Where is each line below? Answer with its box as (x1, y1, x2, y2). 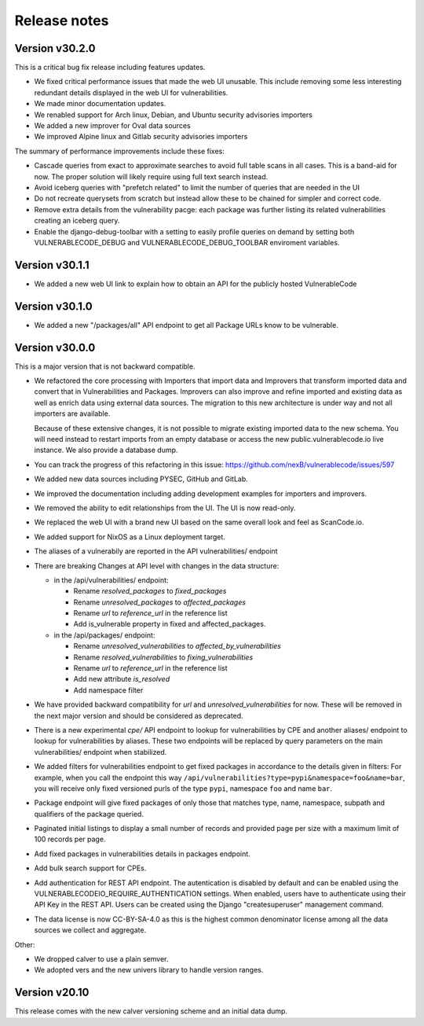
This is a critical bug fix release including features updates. (14, 63, 206, 72)
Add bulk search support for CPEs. (34, 863, 147, 873)
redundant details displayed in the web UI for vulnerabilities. (34, 87, 228, 97)
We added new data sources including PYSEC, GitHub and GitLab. (34, 474, 249, 484)
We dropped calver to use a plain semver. (34, 954, 169, 963)
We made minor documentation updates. (34, 99, 166, 108)
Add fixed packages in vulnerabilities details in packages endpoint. (34, 849, 250, 859)
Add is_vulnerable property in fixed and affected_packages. (73, 620, 266, 629)
